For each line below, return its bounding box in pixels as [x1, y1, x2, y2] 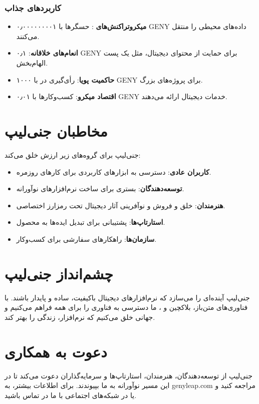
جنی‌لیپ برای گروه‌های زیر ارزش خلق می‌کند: [5, 149, 141, 160]
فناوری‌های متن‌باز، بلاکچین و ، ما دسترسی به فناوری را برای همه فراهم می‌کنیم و [5, 302, 248, 312]
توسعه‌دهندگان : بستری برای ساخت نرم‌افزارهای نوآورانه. [16, 183, 184, 194]
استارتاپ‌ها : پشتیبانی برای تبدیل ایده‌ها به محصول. [16, 217, 165, 227]
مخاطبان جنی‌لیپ [5, 120, 108, 141]
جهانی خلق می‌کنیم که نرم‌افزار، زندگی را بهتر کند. [5, 311, 155, 322]
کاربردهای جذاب [5, 1, 61, 14]
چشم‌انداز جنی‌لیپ [5, 263, 113, 283]
